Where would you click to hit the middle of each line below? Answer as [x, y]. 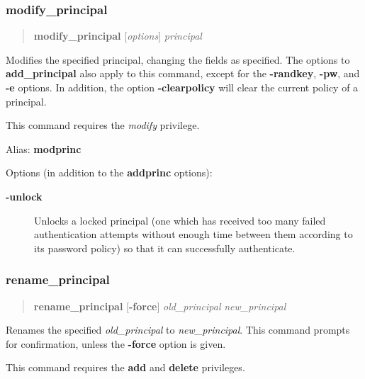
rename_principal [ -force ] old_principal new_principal [160, 306]
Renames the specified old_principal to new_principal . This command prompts [178, 330]
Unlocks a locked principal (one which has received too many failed [180, 220]
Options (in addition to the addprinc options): [109, 172]
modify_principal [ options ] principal [118, 36]
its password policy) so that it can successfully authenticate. [165, 248]
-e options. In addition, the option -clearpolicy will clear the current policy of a [182, 87]
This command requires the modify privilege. [103, 125]
